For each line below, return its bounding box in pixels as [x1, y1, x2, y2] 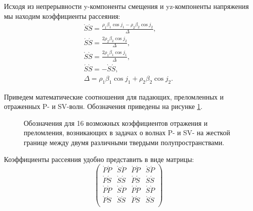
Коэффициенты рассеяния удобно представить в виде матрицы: [4, 154, 194, 164]
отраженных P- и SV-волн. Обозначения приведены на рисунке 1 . [4, 101, 203, 111]
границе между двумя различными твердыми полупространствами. [24, 137, 224, 148]
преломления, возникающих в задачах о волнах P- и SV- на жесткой [24, 127, 230, 138]
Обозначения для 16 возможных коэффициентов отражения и [24, 117, 208, 128]
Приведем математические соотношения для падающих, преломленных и [4, 91, 224, 102]
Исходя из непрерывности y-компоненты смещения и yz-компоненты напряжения [4, 1, 249, 11]
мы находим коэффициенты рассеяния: [4, 10, 121, 21]
